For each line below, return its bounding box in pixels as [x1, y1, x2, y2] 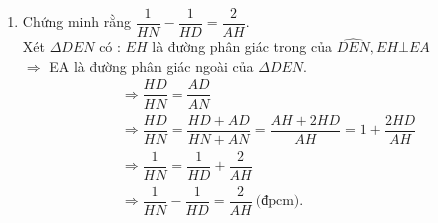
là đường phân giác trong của [152, 36, 332, 57]
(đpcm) [255, 194, 300, 209]
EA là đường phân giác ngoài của [49, 55, 254, 76]
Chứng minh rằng [22, 11, 131, 32]
